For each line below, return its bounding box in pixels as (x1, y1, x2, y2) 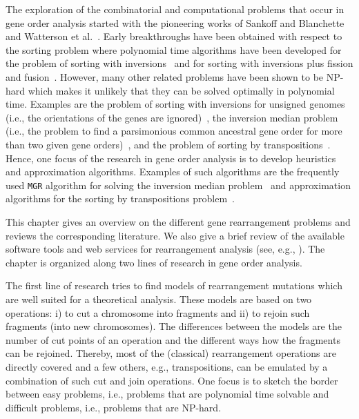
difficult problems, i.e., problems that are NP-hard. (6, 400, 222, 414)
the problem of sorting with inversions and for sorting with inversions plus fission (6, 56, 353, 70)
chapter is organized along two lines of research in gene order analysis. (6, 255, 302, 269)
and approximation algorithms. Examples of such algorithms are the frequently (6, 164, 340, 179)
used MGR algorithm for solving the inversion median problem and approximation (6, 177, 351, 192)
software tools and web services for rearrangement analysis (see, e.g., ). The (6, 242, 325, 256)
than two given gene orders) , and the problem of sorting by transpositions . (6, 137, 331, 151)
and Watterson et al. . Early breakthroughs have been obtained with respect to (6, 29, 342, 43)
